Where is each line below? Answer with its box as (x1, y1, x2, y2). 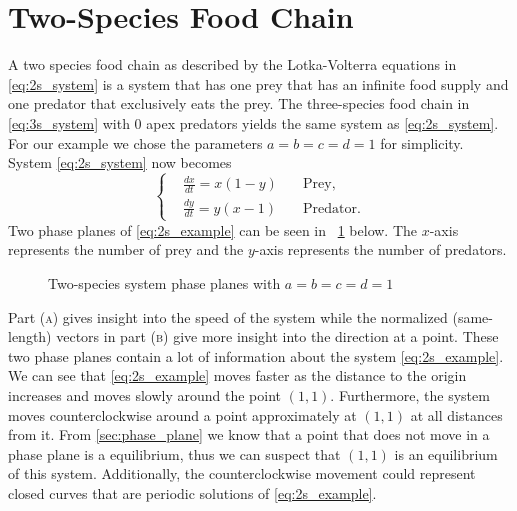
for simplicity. (380, 132, 464, 153)
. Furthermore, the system (330, 384, 490, 405)
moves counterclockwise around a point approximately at (8, 404, 357, 425)
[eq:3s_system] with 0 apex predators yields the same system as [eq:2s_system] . (8, 112, 499, 133)
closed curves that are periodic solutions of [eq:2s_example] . (8, 482, 377, 503)
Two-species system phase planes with (48, 272, 281, 293)
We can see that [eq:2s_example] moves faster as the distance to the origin (8, 365, 467, 386)
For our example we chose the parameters (8, 132, 263, 153)
